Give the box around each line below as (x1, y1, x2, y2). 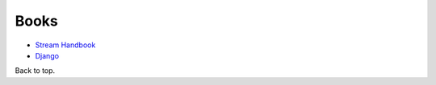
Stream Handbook (35, 40, 96, 50)
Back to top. (15, 66, 56, 75)
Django (35, 51, 60, 60)
